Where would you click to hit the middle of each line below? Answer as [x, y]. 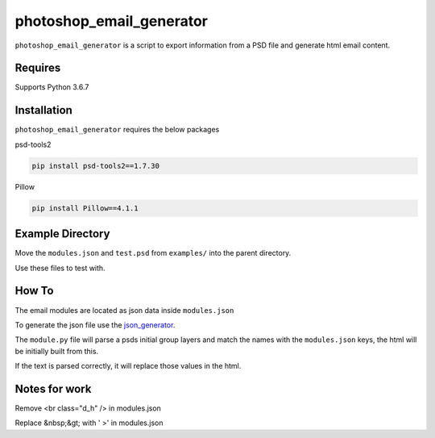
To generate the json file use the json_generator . [95, 325]
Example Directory [62, 234]
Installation [43, 110]
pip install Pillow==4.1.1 [85, 208]
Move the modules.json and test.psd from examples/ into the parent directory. [153, 253]
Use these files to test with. [60, 268]
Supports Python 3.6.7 [52, 87]
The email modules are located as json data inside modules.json [124, 310]
